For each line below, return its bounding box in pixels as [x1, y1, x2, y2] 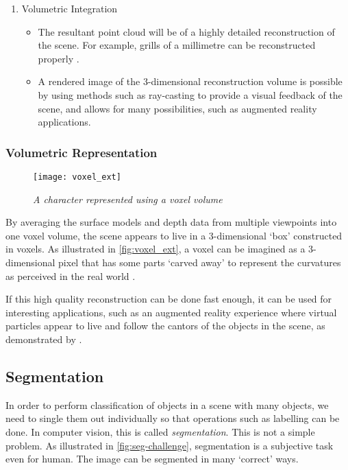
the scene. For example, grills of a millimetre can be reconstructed [38, 38, 316, 52]
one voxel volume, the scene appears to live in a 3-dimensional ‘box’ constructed [5, 228, 343, 242]
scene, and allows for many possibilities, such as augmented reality [38, 101, 317, 115]
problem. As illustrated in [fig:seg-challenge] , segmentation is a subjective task [5, 438, 334, 452]
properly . [38, 51, 79, 65]
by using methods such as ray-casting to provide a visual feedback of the [38, 87, 343, 102]
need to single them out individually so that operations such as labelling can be [5, 411, 340, 425]
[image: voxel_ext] [33, 172, 121, 182]
